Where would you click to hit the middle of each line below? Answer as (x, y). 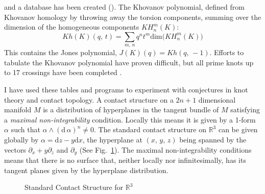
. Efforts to (227, 52)
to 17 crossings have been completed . (63, 72)
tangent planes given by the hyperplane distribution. (86, 170)
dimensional (217, 99)
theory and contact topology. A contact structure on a (89, 99)
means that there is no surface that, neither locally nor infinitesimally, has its (125, 160)
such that (26, 129)
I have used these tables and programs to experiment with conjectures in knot (126, 89)
